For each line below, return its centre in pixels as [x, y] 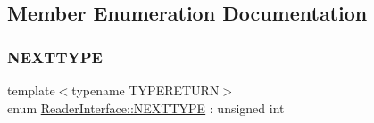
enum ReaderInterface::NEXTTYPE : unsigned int [146, 107]
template [31, 90]
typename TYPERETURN [145, 90]
